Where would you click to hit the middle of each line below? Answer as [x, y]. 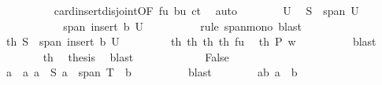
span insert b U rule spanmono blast [182, 26]
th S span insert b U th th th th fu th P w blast [191, 41]
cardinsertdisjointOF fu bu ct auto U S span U [206, 10]
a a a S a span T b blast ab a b [152, 72]
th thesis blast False [136, 56]
